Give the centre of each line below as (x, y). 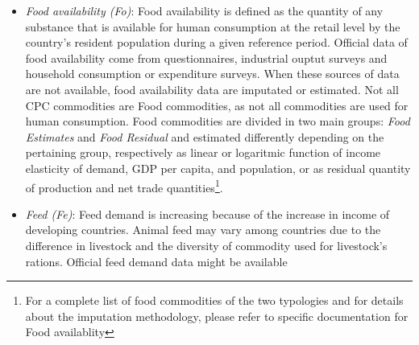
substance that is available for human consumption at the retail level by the (213, 26)
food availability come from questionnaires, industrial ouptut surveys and (206, 57)
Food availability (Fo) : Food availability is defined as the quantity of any (204, 10)
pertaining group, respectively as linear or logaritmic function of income (203, 152)
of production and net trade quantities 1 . (124, 186)
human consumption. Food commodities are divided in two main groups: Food (218, 121)
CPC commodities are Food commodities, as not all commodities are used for (217, 105)
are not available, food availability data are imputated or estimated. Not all (212, 89)
